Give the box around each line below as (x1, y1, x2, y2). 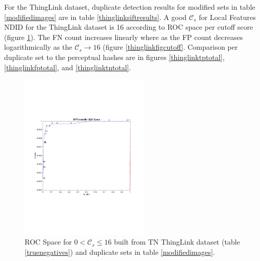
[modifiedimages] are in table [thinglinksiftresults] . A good (4, 11, 187, 22)
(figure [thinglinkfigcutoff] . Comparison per (103, 42, 238, 52)
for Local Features (198, 11, 256, 22)
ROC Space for (25, 236, 72, 247)
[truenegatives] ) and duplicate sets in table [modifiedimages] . (25, 246, 215, 257)
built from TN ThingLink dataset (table (114, 236, 240, 247)
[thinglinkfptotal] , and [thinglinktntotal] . (4, 62, 131, 72)
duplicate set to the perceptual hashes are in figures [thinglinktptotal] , (4, 51, 225, 62)
